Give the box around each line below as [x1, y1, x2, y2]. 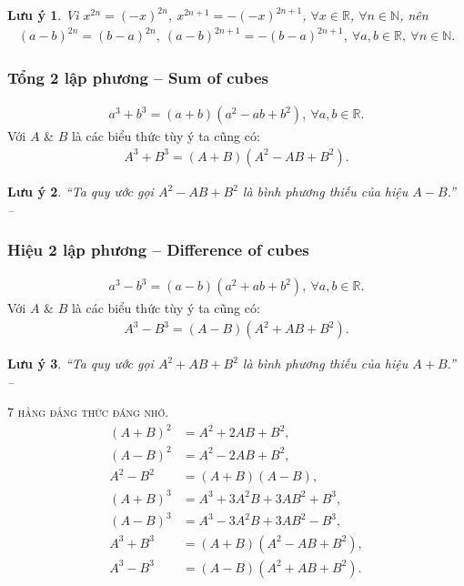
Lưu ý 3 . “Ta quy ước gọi [7, 354, 154, 373]
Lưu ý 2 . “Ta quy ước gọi [7, 182, 154, 200]
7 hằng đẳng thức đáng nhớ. [7, 402, 169, 421]
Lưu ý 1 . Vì [7, 5, 79, 24]
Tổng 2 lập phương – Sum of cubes [7, 66, 268, 89]
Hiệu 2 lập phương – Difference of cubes [7, 238, 309, 261]
